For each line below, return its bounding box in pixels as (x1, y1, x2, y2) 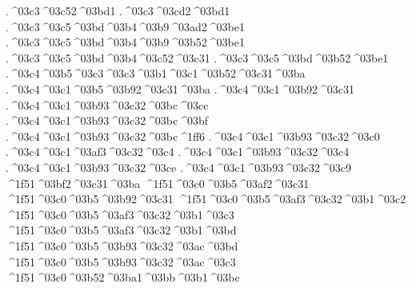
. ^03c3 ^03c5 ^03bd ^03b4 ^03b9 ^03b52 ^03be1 (6, 34, 245, 50)
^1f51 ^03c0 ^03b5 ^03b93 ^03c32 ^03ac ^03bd (6, 237, 238, 254)
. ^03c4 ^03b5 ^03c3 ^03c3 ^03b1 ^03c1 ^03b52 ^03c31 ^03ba (6, 65, 306, 82)
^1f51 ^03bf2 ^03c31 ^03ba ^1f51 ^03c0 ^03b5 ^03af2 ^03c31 (6, 174, 310, 191)
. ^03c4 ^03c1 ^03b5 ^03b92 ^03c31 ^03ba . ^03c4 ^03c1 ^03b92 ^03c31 (6, 80, 354, 97)
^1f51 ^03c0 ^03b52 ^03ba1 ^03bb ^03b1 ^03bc (6, 269, 240, 286)
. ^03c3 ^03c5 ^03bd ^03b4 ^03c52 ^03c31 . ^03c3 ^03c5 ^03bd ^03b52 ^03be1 (6, 49, 389, 66)
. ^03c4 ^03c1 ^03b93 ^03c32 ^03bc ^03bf (6, 112, 209, 129)
